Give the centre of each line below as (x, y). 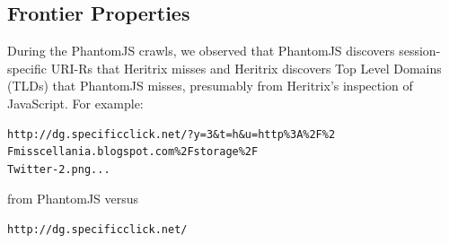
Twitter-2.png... (59, 169)
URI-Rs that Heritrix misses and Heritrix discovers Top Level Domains (246, 68)
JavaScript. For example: (75, 103)
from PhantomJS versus (73, 199)
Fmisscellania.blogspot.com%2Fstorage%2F (133, 152)
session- (420, 51)
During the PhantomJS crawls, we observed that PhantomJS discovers (201, 51)
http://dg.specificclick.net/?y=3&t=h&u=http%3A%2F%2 (172, 134)
